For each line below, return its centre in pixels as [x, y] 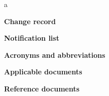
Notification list [32, 38]
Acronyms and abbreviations [55, 55]
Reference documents [42, 88]
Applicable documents [43, 72]
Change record [30, 21]
